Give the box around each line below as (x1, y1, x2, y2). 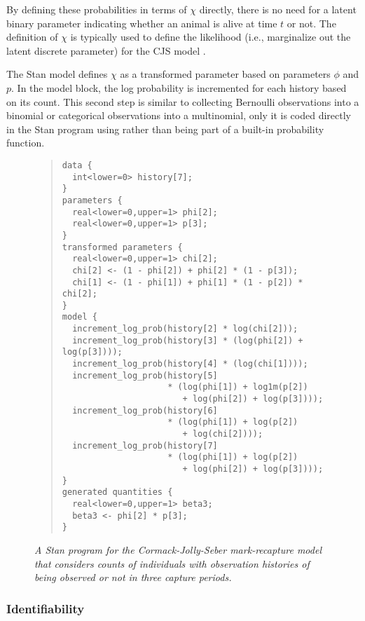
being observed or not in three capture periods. (34, 570, 232, 585)
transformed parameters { (62, 242, 183, 252)
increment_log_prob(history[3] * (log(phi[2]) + (72, 335, 303, 346)
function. (6, 135, 45, 150)
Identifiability (6, 599, 85, 617)
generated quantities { (62, 487, 173, 498)
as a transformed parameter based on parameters (120, 67, 331, 81)
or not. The (287, 15, 336, 30)
